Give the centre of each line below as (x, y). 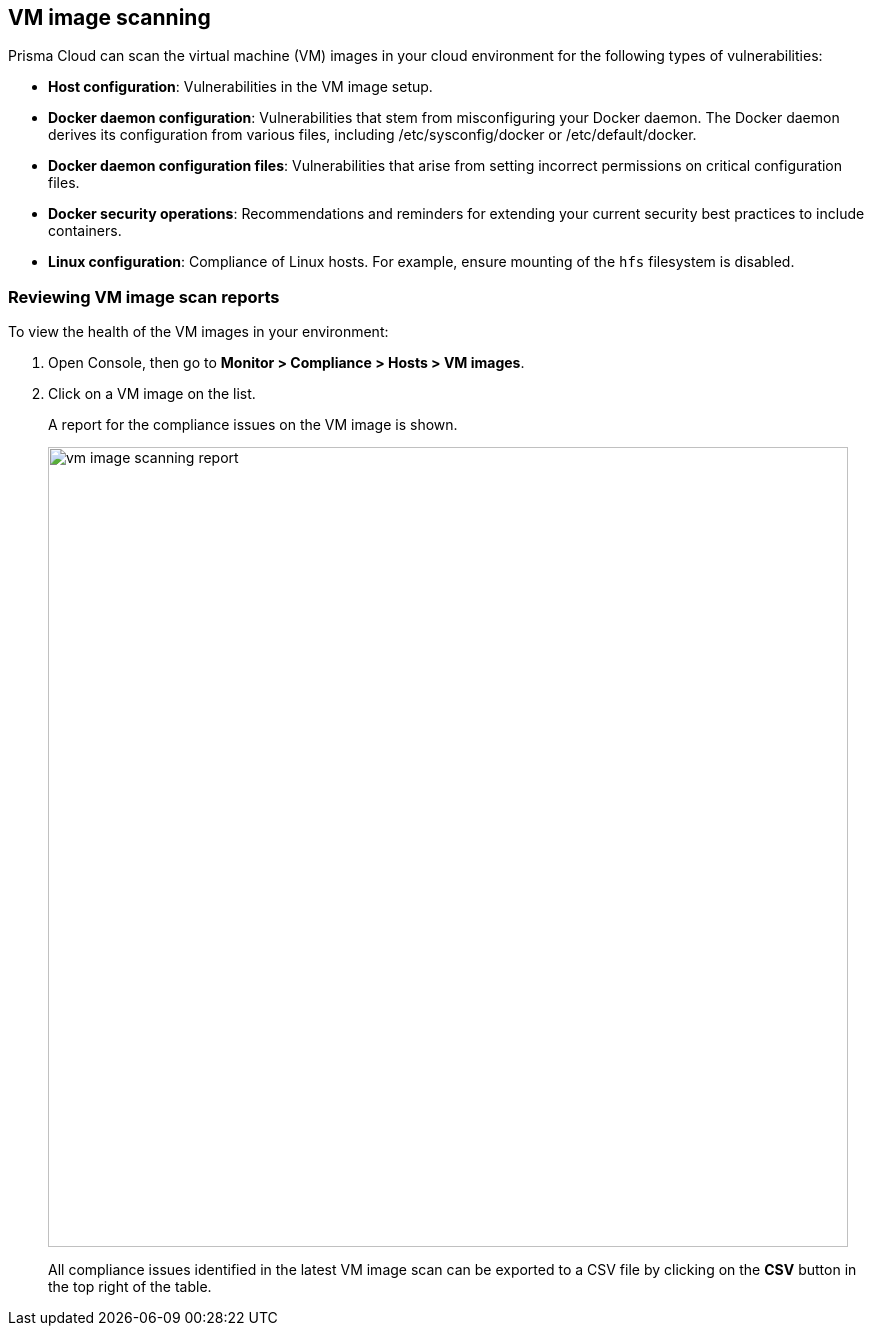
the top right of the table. (130, 1287)
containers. (85, 231)
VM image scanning (109, 17)
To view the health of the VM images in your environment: (198, 332)
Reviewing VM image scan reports (144, 296)
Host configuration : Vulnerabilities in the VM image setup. (240, 87)
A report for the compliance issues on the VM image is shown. (253, 425)
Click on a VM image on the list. (152, 394)
